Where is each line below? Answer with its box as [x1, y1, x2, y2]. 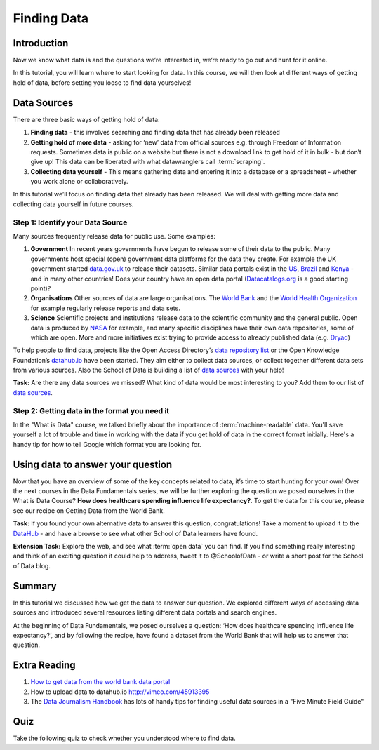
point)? [30, 284, 51, 293]
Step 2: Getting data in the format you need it [13, 406, 170, 415]
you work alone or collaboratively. [30, 178, 129, 186]
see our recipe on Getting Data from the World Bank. [13, 506, 165, 515]
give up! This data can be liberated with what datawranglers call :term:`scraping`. [30, 158, 265, 166]
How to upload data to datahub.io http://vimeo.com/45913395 [30, 688, 210, 696]
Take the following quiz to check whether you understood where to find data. [13, 734, 236, 742]
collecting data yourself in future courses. [13, 200, 134, 208]
